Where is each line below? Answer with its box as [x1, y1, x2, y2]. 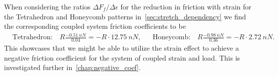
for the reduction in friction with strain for [120, 1, 251, 11]
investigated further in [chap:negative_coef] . [4, 62, 141, 73]
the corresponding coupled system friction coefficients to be [4, 21, 186, 31]
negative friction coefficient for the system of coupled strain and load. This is [4, 52, 240, 63]
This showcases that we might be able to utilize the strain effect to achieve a [4, 43, 239, 53]
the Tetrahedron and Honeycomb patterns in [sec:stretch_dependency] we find [4, 11, 246, 21]
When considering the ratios [4, 1, 91, 11]
